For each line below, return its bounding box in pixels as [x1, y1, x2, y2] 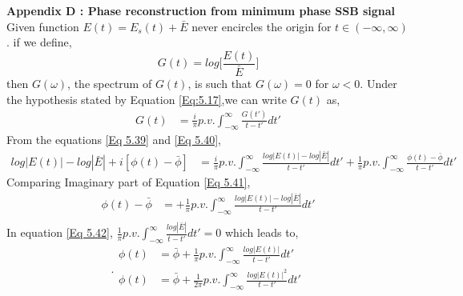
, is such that [187, 75, 252, 92]
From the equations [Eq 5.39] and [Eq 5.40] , [6, 131, 221, 148]
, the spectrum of [67, 75, 152, 92]
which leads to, [225, 224, 299, 241]
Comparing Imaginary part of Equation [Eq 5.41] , [6, 174, 251, 190]
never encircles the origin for [191, 18, 332, 34]
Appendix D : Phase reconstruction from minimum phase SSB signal [6, 2, 396, 19]
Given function [6, 18, 79, 34]
